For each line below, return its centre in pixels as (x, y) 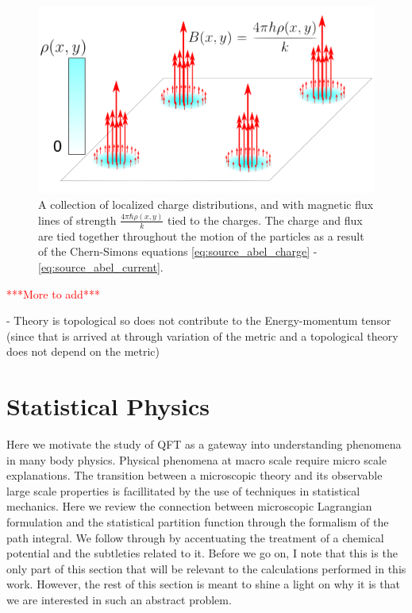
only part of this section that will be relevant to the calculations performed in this (206, 568)
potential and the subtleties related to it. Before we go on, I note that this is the (202, 553)
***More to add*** (53, 293)
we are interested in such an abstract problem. (119, 599)
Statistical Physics (108, 406)
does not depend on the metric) (83, 351)
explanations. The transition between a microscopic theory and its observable (194, 475)
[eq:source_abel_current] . (101, 266)
